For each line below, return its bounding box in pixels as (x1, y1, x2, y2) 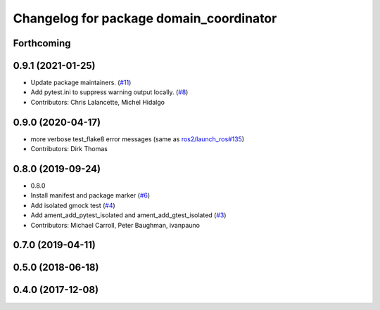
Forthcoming (13, 37, 71, 49)
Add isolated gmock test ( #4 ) (30, 201, 115, 209)
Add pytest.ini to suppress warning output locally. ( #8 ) (30, 88, 189, 96)
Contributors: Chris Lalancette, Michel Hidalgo (30, 98, 165, 106)
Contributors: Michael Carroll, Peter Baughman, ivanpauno (30, 221, 201, 229)
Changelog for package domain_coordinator (13, 11, 277, 26)
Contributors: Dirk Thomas (30, 145, 108, 153)
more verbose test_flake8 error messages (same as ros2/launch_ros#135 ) (30, 134, 245, 143)
